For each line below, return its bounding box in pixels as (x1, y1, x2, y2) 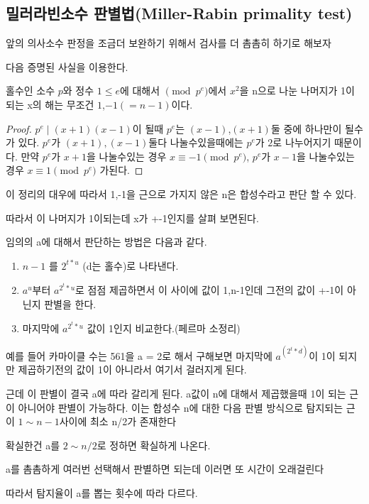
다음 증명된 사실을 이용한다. (6, 59, 128, 74)
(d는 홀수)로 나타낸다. (82, 258, 179, 273)
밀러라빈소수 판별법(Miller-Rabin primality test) (6, 2, 353, 24)
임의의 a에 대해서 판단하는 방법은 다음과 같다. (6, 234, 207, 249)
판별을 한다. (44, 296, 97, 311)
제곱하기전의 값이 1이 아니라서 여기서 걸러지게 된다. (18, 362, 247, 377)
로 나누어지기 (272, 135, 331, 150)
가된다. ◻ (99, 163, 143, 177)
